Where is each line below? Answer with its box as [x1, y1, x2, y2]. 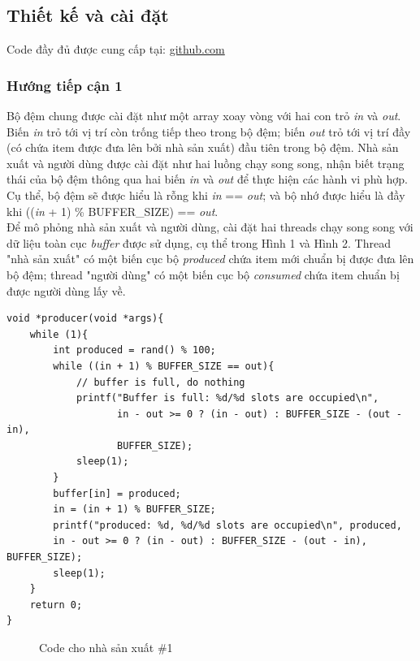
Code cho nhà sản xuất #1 [39, 639, 173, 656]
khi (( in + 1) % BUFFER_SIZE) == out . [6, 202, 219, 219]
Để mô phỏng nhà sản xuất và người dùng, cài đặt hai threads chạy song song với [6, 218, 414, 235]
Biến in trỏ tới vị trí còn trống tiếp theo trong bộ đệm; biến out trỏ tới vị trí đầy [6, 123, 411, 140]
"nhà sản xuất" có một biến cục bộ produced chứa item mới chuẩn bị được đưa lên [6, 250, 414, 267]
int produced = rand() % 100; [53, 344, 216, 356]
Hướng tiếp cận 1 [6, 75, 123, 95]
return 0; [29, 598, 83, 611]
